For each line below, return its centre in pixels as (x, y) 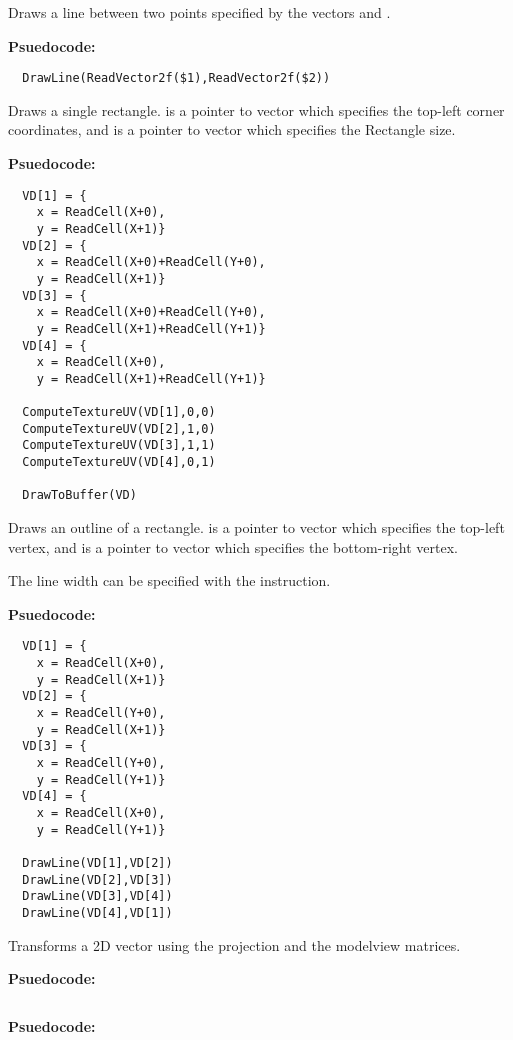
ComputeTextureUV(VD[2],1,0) (119, 428)
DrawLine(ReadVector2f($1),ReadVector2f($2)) (176, 78)
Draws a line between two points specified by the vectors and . (199, 12)
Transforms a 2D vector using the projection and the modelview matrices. (234, 944)
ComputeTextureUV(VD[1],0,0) (119, 412)
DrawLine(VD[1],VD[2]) (97, 863)
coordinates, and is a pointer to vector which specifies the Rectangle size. (232, 129)
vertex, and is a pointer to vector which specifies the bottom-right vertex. (233, 546)
